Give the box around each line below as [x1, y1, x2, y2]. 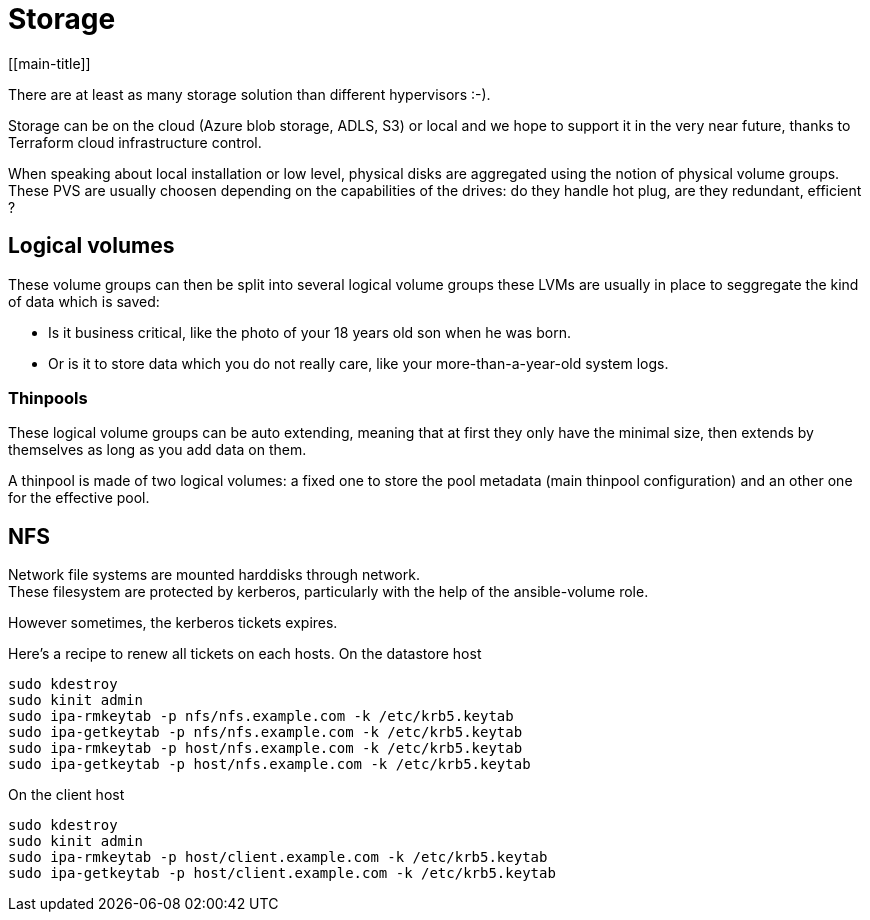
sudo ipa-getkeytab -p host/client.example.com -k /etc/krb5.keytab [8, 865, 556, 882]
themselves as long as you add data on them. [8, 441, 307, 459]
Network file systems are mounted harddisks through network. [8, 566, 420, 584]
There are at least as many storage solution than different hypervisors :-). [8, 85, 491, 103]
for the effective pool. [8, 489, 150, 507]
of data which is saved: [8, 292, 160, 310]
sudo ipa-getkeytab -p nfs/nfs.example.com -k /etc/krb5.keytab [8, 724, 523, 741]
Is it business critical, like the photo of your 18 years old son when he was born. [48, 323, 571, 341]
